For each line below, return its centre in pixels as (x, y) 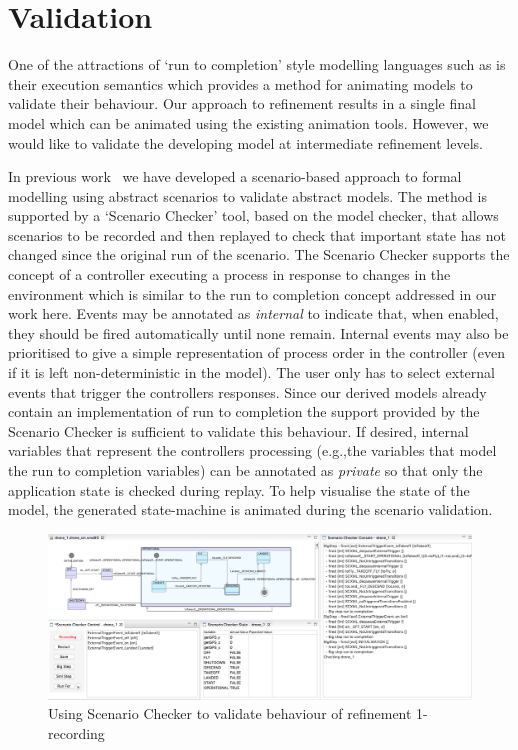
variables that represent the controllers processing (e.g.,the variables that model (252, 450)
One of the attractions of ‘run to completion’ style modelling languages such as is (257, 64)
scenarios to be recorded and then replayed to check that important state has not (257, 234)
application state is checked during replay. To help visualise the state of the (239, 489)
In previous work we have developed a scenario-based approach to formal (235, 176)
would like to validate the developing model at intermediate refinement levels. (245, 142)
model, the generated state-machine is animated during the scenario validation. (250, 509)
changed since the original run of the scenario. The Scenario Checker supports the (259, 254)
